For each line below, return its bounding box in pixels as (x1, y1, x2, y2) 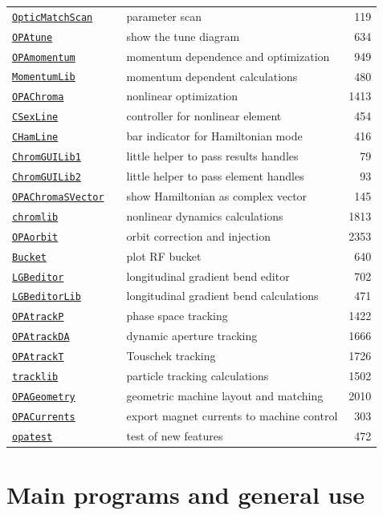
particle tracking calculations (126, 367, 269, 384)
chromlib (12, 211, 59, 223)
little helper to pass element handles (126, 168, 304, 185)
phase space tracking (126, 307, 228, 324)
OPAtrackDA (12, 331, 70, 343)
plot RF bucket (126, 247, 202, 264)
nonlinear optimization (126, 87, 238, 104)
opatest (12, 431, 53, 443)
